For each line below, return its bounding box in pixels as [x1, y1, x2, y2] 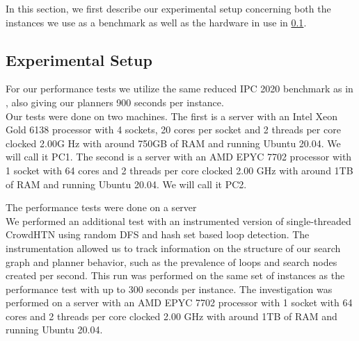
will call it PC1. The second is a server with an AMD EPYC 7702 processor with [6, 149, 352, 164]
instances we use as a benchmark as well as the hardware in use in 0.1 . [6, 15, 307, 29]
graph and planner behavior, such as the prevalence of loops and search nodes [6, 254, 337, 269]
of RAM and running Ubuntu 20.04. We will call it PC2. [6, 176, 247, 191]
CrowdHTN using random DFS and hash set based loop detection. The [6, 227, 310, 242]
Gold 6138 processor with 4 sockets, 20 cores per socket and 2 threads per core [6, 122, 341, 137]
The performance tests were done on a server [6, 200, 197, 215]
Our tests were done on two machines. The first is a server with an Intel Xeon [6, 108, 337, 123]
